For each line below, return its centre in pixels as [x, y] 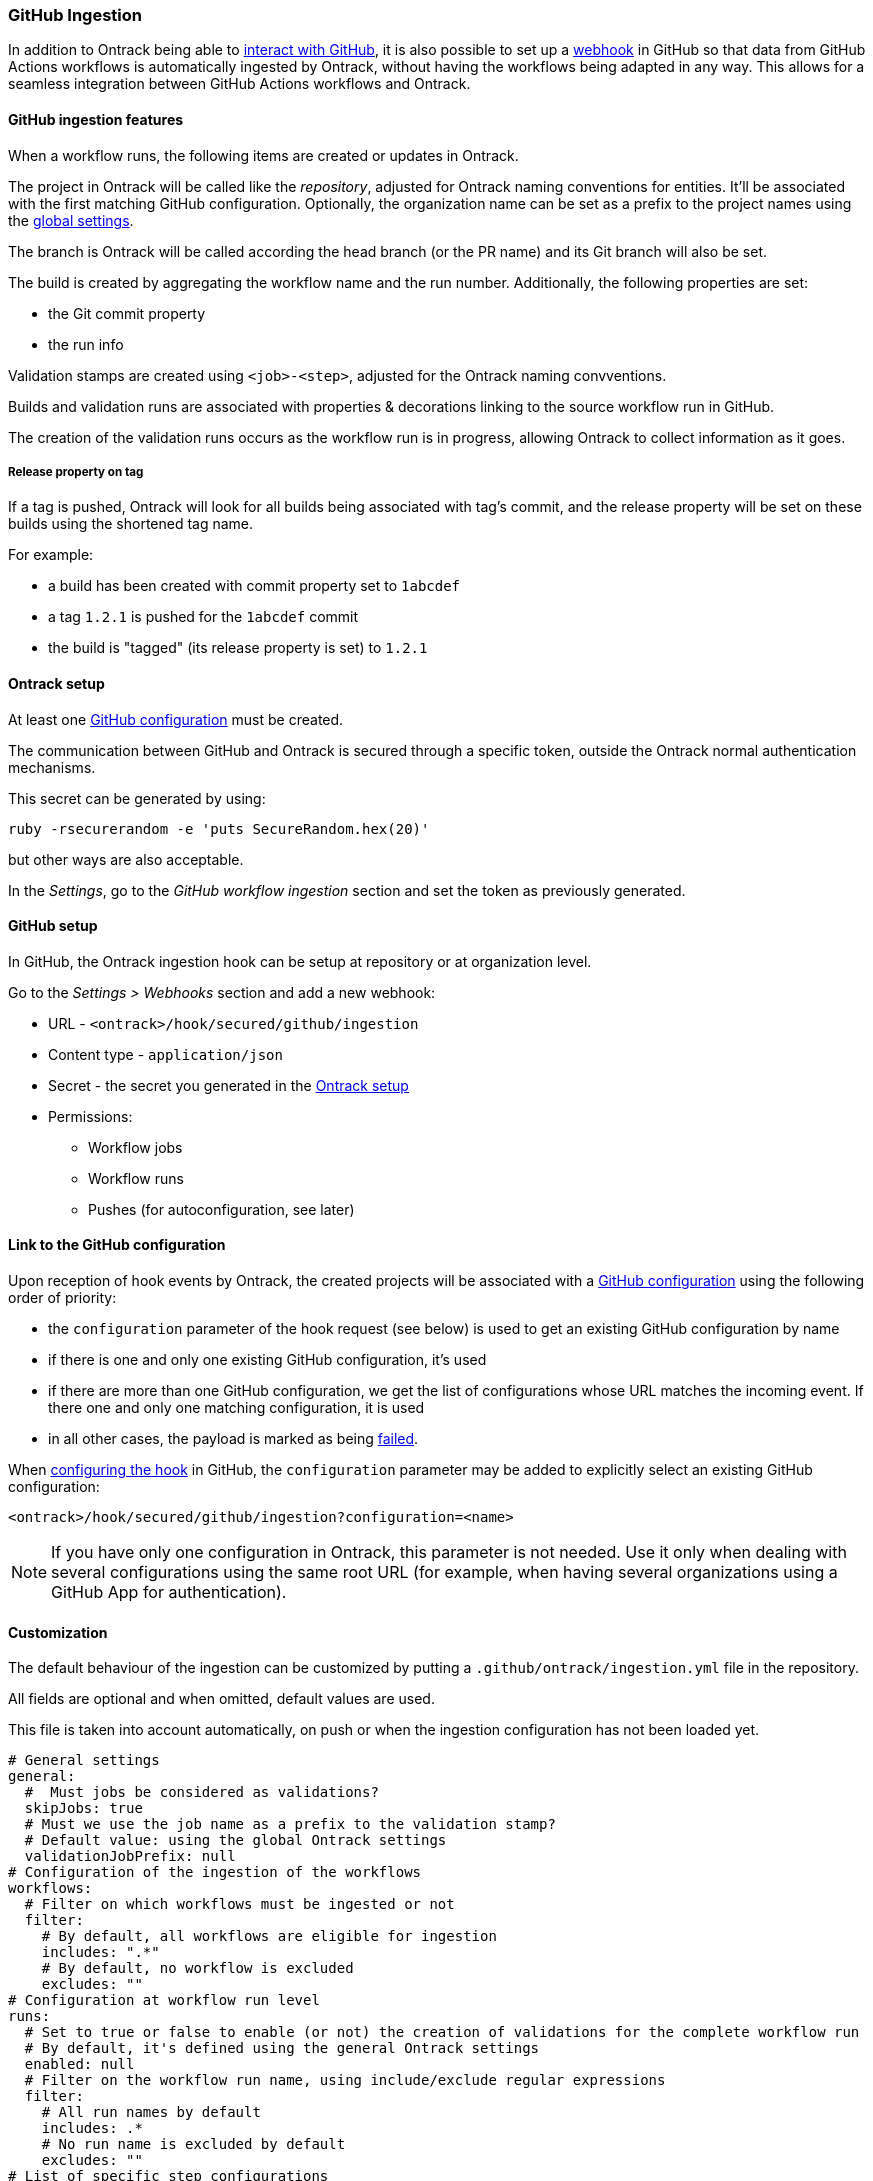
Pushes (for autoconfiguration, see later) [221, 1209]
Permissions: [90, 1116]
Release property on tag [76, 471]
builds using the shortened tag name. [131, 524]
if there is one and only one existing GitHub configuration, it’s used [267, 1360]
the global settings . [71, 220]
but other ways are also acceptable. [126, 859]
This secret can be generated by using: [137, 798]
